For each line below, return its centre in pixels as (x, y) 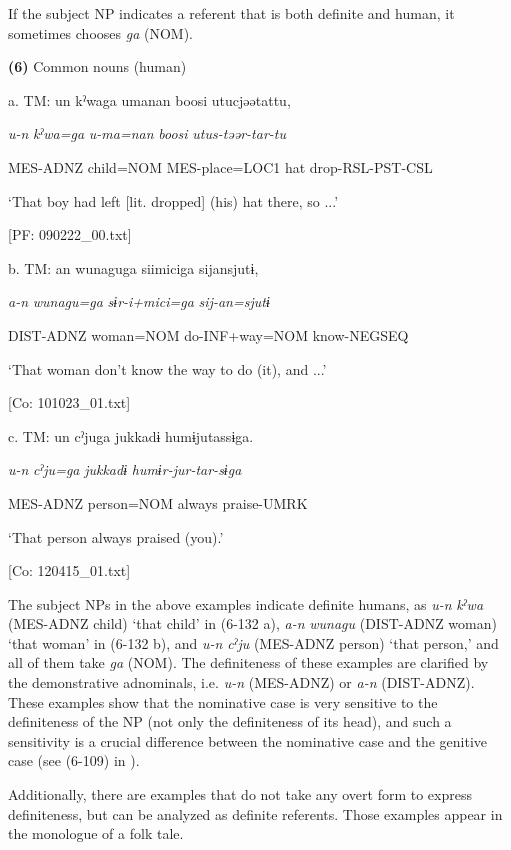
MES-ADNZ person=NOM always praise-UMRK (158, 502)
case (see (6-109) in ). (74, 760)
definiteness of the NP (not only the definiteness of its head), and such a (230, 721)
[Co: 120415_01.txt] (69, 570)
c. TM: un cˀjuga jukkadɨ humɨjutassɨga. (131, 435)
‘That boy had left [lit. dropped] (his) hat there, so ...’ (173, 200)
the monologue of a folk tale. (96, 833)
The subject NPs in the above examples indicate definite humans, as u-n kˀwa (246, 603)
